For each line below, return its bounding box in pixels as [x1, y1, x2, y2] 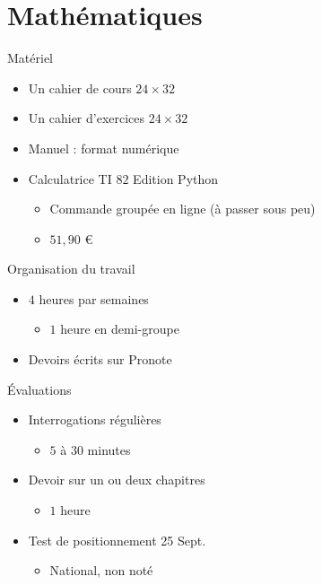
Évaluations [7, 380, 72, 398]
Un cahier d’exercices [28, 109, 145, 127]
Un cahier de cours [28, 78, 132, 97]
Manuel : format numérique [28, 138, 179, 157]
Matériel [7, 48, 53, 67]
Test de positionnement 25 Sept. [28, 530, 206, 549]
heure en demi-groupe [60, 319, 179, 338]
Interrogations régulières [28, 410, 161, 429]
